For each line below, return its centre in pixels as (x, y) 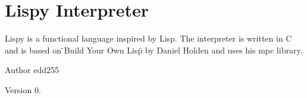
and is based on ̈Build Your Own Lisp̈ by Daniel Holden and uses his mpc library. (154, 50)
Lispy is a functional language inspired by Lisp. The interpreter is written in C (148, 38)
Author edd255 (32, 70)
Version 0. (23, 89)
